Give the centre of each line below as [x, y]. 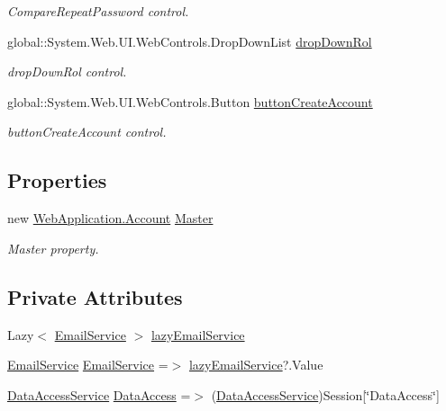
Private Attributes [95, 296]
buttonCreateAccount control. [87, 132]
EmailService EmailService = [88, 365]
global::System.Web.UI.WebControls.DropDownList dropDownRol [190, 41]
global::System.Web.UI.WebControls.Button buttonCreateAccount [190, 101]
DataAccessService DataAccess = [99, 394]
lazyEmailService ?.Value [256, 365]
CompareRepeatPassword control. [98, 11]
